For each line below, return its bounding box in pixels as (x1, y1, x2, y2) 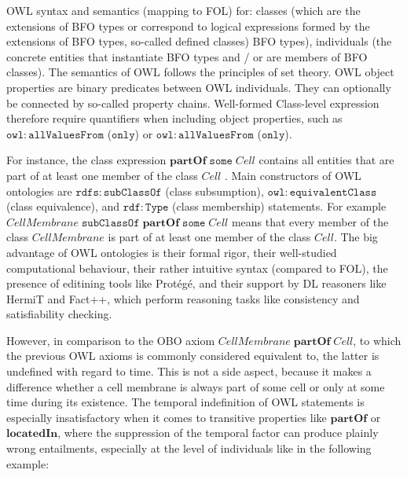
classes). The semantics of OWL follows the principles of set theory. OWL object (6, 64, 394, 80)
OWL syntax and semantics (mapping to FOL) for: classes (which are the (6, 2, 361, 18)
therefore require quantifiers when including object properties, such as (6, 110, 343, 127)
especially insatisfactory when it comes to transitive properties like (6, 409, 327, 425)
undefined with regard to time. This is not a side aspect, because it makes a (6, 363, 372, 380)
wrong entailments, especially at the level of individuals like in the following (6, 440, 372, 457)
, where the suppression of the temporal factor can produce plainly (57, 424, 379, 441)
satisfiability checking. (6, 306, 112, 322)
